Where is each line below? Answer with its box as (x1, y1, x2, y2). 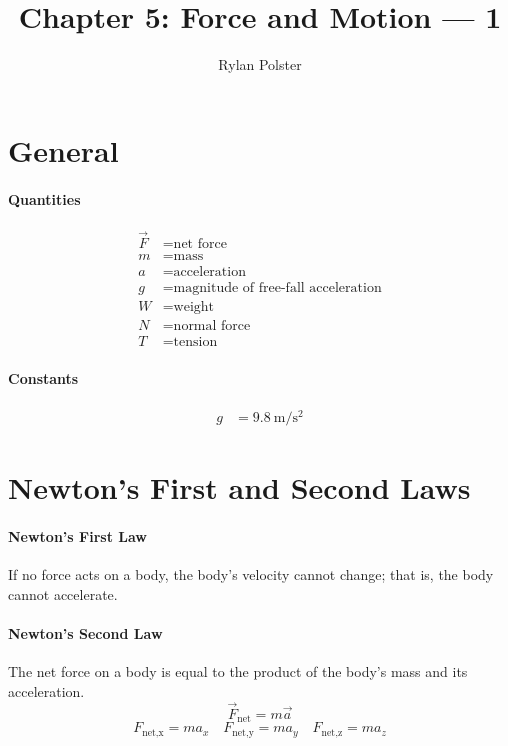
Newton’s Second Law (8, 623, 163, 643)
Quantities (8, 188, 81, 209)
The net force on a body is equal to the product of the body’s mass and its (8, 661, 468, 682)
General (8, 129, 119, 170)
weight (173, 300, 215, 315)
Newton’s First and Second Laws (8, 467, 471, 508)
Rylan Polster (218, 54, 302, 75)
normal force (173, 319, 251, 334)
